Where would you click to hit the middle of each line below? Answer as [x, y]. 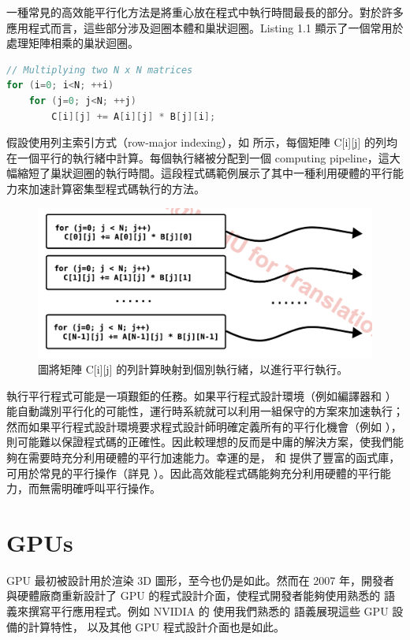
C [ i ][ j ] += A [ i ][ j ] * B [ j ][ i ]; [134, 116]
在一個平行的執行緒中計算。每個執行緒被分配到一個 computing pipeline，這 [198, 157]
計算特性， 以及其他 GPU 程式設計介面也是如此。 [157, 626]
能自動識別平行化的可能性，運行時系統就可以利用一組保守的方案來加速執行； [205, 411]
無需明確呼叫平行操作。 [100, 488]
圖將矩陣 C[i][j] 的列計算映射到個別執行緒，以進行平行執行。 [193, 369]
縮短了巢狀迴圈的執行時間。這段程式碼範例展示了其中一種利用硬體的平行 [205, 173]
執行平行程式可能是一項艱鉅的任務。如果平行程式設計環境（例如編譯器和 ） [201, 395]
